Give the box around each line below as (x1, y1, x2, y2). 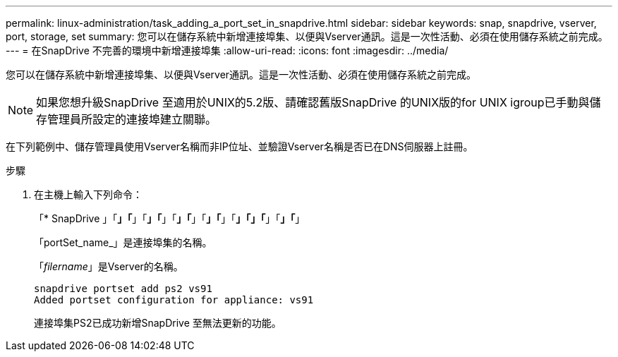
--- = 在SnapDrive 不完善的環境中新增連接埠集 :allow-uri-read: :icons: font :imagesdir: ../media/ (6, 44, 449, 56)
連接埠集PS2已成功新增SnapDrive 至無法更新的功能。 (34, 317, 281, 329)
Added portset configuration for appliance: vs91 (34, 294, 314, 305)
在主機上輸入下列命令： (34, 188, 143, 200)
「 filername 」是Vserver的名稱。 (34, 260, 183, 272)
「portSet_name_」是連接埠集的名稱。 (34, 236, 212, 248)
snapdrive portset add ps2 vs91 (34, 283, 212, 294)
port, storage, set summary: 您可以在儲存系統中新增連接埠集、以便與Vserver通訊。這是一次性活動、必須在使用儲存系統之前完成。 (6, 30, 608, 42)
